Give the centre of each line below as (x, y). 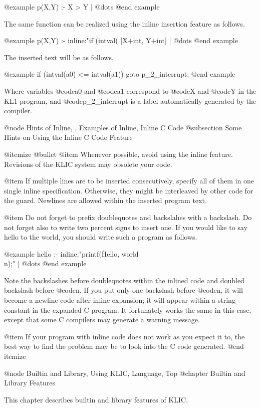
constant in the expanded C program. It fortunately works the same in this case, (128, 310)
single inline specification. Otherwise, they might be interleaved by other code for (129, 190)
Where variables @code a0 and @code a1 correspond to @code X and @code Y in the (130, 90)
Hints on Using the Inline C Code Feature (68, 137)
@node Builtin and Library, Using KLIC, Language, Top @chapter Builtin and (125, 373)
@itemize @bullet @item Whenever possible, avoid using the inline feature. (118, 154)
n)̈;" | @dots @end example (45, 263)
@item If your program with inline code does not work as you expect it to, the (124, 336)
